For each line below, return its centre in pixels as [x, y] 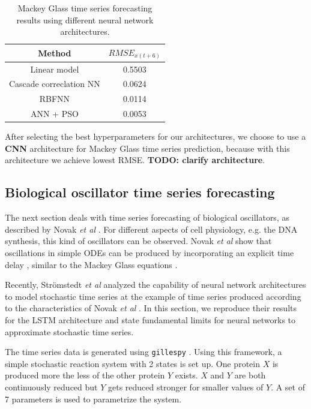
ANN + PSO [54, 114]
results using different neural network [85, 19]
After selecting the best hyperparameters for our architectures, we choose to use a [155, 136]
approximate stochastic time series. [69, 331]
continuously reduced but [51, 387]
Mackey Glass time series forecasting [85, 8]
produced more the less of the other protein [85, 375]
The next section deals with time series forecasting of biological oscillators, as [147, 217]
